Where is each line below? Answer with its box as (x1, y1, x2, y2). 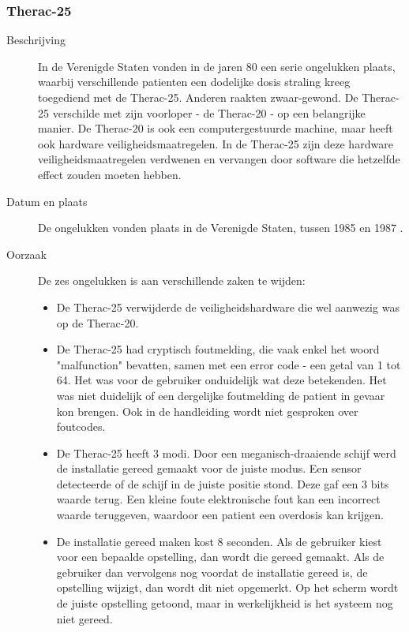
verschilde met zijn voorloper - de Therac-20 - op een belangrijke (52, 104, 366, 121)
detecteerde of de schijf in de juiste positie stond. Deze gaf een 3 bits (56, 475, 389, 492)
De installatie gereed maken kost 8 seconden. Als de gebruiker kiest (56, 533, 382, 549)
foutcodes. (56, 418, 106, 435)
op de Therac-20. (56, 314, 139, 331)
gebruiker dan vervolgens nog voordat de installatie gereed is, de (56, 563, 368, 580)
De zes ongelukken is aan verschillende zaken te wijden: (38, 272, 306, 289)
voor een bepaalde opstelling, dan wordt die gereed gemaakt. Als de (56, 548, 385, 565)
